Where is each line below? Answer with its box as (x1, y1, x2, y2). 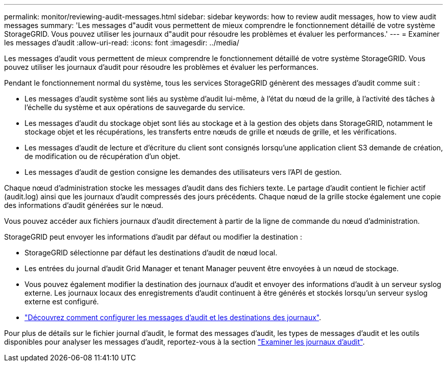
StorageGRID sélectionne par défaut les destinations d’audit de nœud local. (24, 248, 278, 257)
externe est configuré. (24, 297, 99, 306)
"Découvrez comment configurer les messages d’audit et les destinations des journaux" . (24, 313, 321, 322)
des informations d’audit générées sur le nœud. (4, 201, 163, 210)
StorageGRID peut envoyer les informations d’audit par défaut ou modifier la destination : (4, 232, 303, 241)
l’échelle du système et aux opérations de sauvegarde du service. (24, 103, 245, 112)
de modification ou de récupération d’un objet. (24, 152, 180, 161)
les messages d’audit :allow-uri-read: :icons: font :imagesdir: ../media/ (4, 38, 239, 47)
